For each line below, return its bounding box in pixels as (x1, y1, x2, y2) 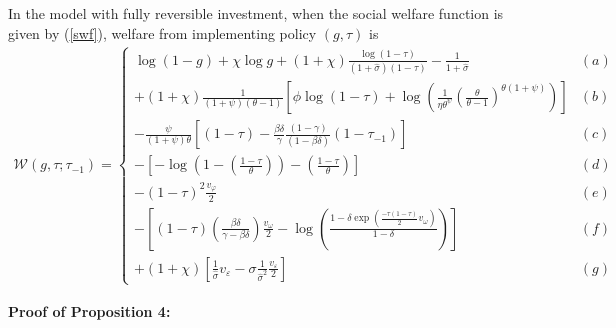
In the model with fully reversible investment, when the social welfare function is (8, 3, 504, 23)
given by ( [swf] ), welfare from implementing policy (8, 22, 317, 43)
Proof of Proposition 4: (8, 300, 171, 321)
